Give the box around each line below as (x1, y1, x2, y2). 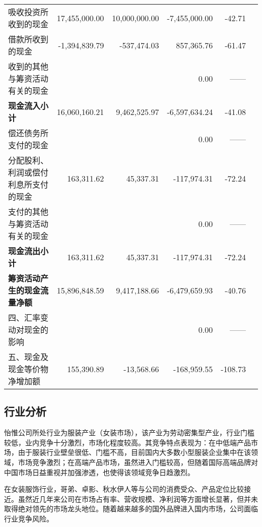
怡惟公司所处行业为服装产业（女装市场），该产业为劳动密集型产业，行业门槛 (4, 427, 254, 438)
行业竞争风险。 (4, 513, 53, 523)
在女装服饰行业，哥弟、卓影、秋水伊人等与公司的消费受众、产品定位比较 (4, 484, 244, 494)
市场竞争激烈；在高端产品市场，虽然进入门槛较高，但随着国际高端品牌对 (18, 456, 258, 467)
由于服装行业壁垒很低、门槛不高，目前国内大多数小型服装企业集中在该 (18, 447, 251, 457)
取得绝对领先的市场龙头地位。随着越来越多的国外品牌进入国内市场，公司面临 (4, 503, 258, 514)
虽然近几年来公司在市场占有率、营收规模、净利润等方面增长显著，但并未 (18, 493, 258, 504)
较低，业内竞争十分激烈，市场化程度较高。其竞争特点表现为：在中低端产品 (4, 437, 251, 447)
